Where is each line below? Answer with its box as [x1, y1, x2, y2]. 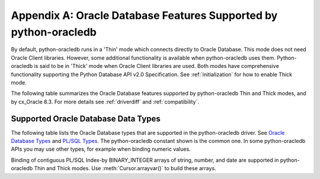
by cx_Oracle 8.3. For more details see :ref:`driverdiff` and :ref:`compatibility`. [11, 98, 200, 105]
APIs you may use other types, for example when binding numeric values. [11, 145, 191, 153]
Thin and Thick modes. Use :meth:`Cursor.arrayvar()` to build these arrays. [34, 165, 216, 172]
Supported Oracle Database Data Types [11, 113, 161, 123]
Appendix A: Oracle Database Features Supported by [11, 9, 278, 22]
